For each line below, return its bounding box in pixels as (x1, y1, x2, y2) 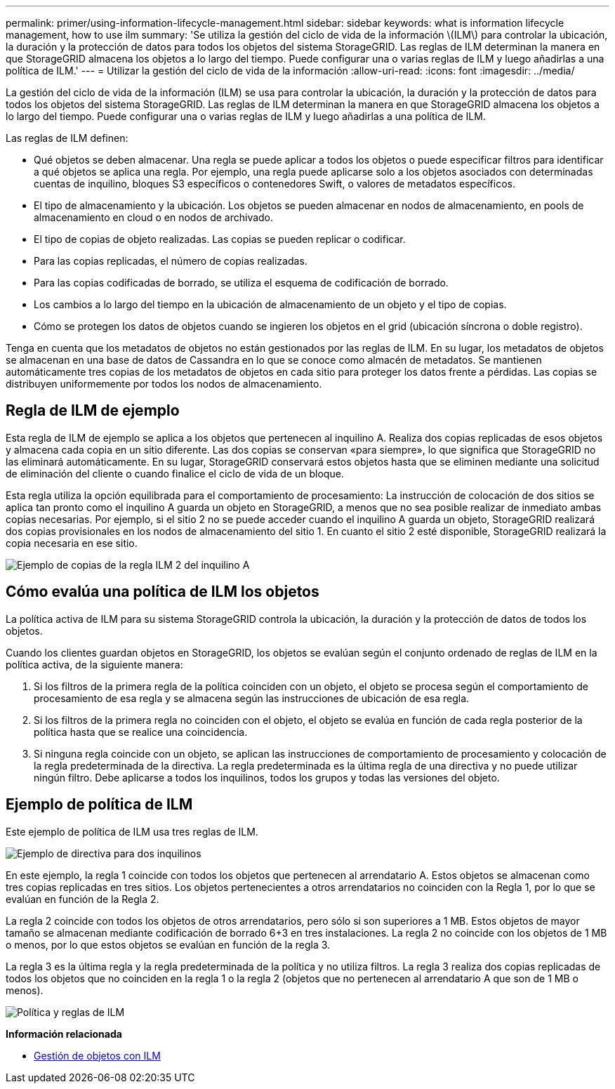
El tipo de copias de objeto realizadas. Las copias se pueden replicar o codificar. (34, 233, 406, 245)
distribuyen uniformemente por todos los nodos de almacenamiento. (6, 378, 322, 390)
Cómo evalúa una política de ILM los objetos (6, 583, 319, 601)
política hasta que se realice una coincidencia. (34, 725, 248, 738)
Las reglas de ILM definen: (6, 132, 128, 144)
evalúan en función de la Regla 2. (6, 892, 159, 905)
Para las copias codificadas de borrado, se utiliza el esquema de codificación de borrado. (34, 277, 449, 289)
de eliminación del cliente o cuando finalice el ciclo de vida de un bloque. (6, 467, 344, 480)
